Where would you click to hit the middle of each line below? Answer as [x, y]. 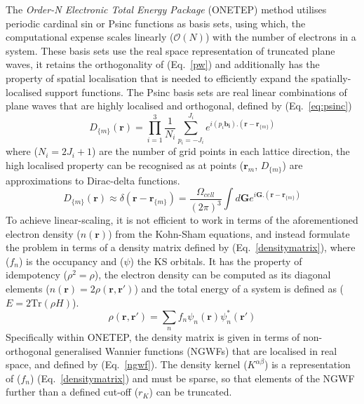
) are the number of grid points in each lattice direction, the [221, 151]
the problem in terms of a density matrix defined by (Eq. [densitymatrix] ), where [181, 247]
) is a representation [308, 364]
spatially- [331, 78]
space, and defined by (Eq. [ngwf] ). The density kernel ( [127, 364]
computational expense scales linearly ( [90, 37]
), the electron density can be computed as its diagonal [213, 275]
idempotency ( [36, 275]
